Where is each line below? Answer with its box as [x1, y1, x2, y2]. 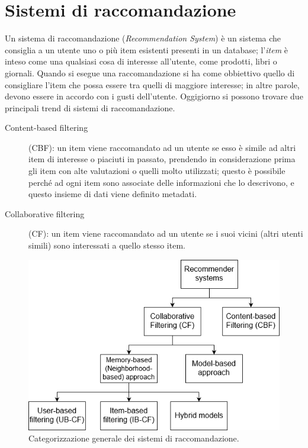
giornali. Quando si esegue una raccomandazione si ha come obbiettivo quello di [5, 66, 295, 79]
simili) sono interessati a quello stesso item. [28, 239, 185, 252]
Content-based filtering [5, 121, 88, 134]
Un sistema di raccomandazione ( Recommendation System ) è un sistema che [5, 32, 281, 44]
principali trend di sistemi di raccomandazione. [5, 101, 175, 114]
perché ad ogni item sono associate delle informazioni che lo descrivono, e [28, 176, 294, 188]
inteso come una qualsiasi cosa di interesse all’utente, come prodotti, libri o [5, 55, 277, 67]
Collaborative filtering [5, 207, 85, 220]
